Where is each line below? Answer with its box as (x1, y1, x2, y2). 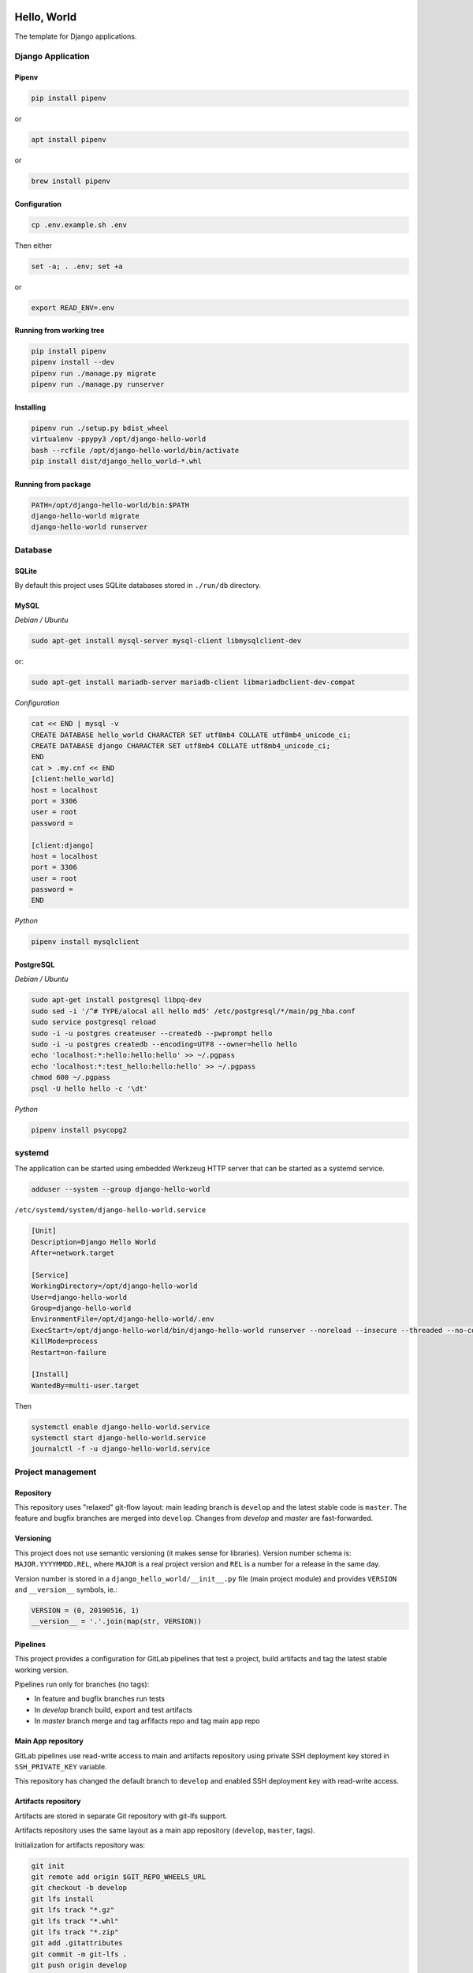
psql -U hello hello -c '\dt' (31, 1084, 148, 1093)
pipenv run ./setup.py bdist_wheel (31, 423, 169, 432)
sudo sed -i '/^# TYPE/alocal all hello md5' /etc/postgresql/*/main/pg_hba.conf (31, 1006, 356, 1016)
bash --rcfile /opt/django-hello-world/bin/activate (31, 446, 240, 455)
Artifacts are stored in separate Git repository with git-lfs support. (14, 1811, 228, 1821)
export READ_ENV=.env (31, 303, 115, 312)
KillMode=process (31, 1337, 99, 1346)
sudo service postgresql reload (31, 1018, 157, 1027)
